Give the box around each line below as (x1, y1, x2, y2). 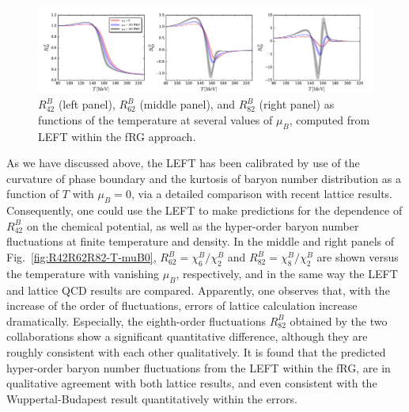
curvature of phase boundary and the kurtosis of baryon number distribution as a (6, 170, 401, 186)
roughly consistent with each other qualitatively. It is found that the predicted (6, 344, 386, 360)
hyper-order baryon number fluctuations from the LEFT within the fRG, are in (6, 359, 391, 376)
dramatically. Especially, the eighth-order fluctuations (6, 312, 266, 329)
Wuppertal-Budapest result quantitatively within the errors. (6, 390, 297, 406)
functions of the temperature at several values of (38, 111, 273, 128)
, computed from (289, 111, 370, 128)
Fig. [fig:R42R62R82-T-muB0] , (6, 249, 157, 265)
